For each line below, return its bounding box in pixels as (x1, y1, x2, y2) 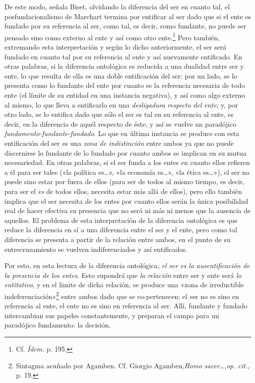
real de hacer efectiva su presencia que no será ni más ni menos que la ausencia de (4, 205, 251, 216)
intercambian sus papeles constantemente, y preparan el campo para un (4, 310, 219, 320)
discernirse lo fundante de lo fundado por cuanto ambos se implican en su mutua (4, 147, 247, 158)
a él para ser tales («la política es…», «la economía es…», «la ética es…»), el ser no (4, 166, 250, 177)
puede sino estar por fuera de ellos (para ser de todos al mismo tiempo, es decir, (4, 176, 245, 187)
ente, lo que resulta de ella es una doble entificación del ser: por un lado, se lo (4, 70, 237, 81)
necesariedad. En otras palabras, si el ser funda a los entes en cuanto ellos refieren (4, 157, 250, 167)
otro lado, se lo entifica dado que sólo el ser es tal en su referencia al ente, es (4, 109, 233, 119)
